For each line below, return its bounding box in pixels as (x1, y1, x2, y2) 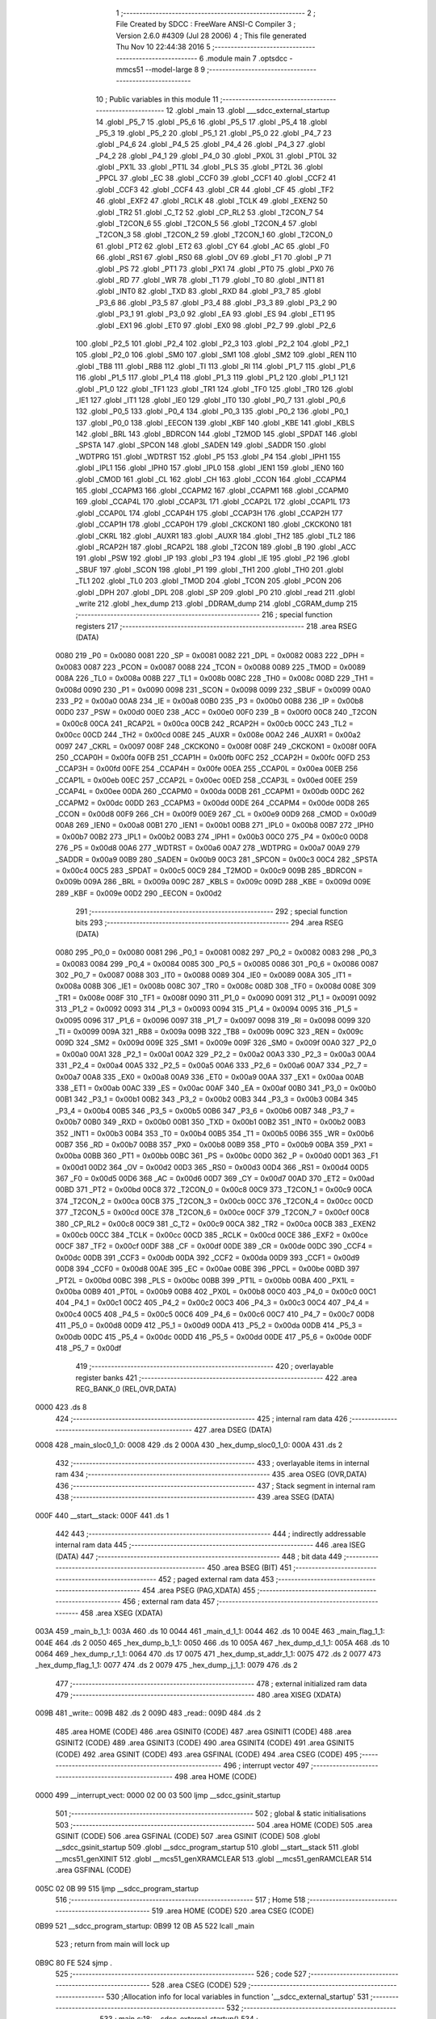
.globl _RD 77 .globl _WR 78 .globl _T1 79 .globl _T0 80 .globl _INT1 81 (95, 275, 325, 284)
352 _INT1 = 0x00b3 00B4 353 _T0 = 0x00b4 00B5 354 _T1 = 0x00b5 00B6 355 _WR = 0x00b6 (55, 1128, 375, 1138)
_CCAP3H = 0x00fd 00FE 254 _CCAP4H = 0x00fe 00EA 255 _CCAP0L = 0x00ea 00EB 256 (55, 764, 358, 774)
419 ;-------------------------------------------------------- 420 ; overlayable (75, 1362, 334, 1371)
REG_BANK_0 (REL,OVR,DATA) (75, 1384, 177, 1394)
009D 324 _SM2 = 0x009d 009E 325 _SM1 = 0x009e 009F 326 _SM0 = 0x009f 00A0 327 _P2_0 (55, 1038, 377, 1047)
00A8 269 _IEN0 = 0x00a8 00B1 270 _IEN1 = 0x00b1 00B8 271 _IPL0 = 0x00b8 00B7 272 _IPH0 (55, 821, 375, 830)
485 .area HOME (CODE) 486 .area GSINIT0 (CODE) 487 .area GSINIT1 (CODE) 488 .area (55, 1727, 352, 1736)
